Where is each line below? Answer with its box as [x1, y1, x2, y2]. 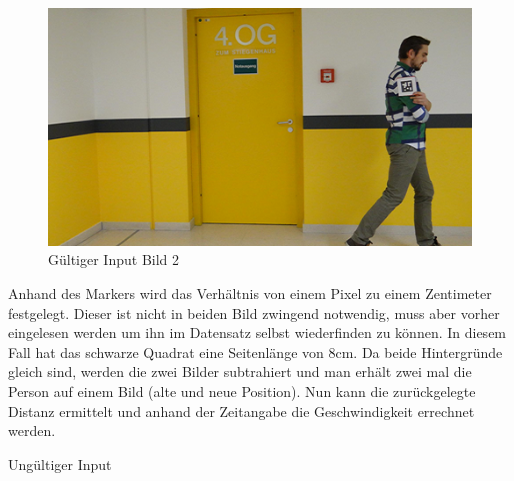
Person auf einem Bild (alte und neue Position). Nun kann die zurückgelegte [8, 381, 476, 402]
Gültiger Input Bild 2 [48, 249, 180, 270]
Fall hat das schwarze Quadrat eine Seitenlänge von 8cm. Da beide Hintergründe [8, 341, 503, 362]
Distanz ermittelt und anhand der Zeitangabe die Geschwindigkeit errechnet [8, 400, 475, 421]
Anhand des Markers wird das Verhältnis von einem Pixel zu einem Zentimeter [8, 283, 492, 304]
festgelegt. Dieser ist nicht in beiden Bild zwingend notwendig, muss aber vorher [8, 302, 500, 323]
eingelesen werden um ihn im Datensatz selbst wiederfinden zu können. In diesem [8, 322, 507, 343]
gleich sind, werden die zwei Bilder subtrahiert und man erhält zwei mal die [8, 361, 472, 382]
